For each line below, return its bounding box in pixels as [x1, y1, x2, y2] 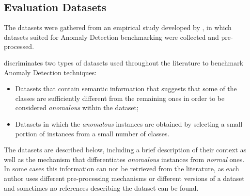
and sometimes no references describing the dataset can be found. [4, 182, 199, 193]
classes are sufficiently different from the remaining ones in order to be [15, 93, 225, 103]
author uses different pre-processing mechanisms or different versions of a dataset [4, 173, 245, 183]
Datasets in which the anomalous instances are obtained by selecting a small [15, 118, 243, 129]
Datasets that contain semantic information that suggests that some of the [15, 83, 237, 94]
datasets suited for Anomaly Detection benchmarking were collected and [4, 32, 219, 42]
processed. [4, 41, 34, 51]
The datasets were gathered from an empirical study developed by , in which [4, 22, 232, 33]
